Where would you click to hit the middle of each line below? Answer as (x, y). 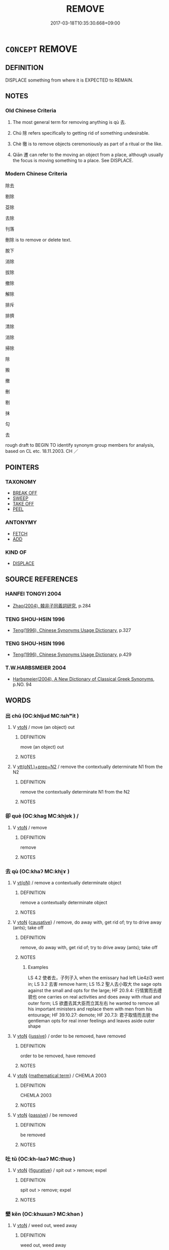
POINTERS (22, 467)
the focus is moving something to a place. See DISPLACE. (73, 161)
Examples (38, 967)
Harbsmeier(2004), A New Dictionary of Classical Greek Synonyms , (83, 679)
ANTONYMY (21, 522)
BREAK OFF (25, 493)
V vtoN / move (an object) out (44, 727)
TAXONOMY (21, 482)
